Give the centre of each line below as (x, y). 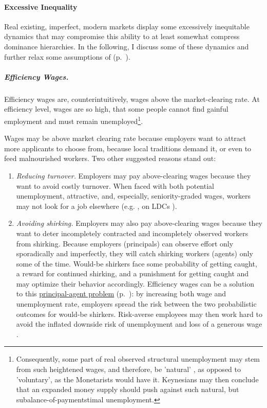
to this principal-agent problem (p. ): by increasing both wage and (121, 294)
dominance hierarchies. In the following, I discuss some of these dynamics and (127, 46)
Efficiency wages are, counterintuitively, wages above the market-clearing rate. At (132, 99)
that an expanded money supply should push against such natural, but (128, 389)
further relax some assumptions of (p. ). (67, 56)
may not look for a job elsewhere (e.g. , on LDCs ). (97, 206)
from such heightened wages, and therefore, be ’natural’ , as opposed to (128, 369)
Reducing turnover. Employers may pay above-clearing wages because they (133, 175)
